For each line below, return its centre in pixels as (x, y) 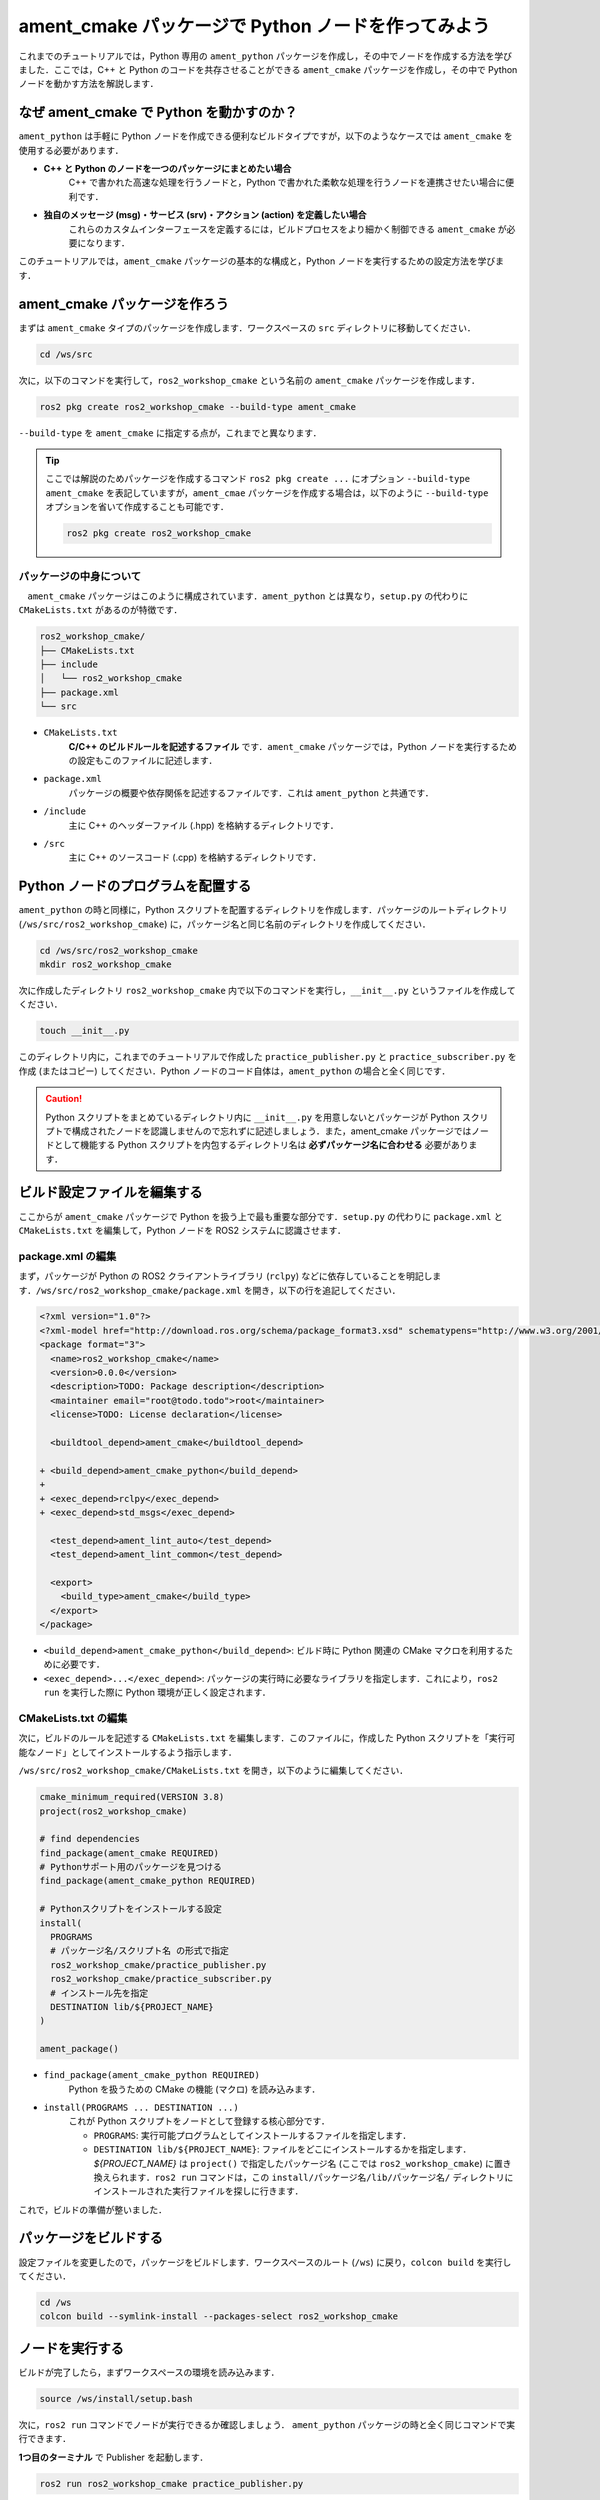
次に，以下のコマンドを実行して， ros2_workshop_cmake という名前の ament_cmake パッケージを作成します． (249, 380)
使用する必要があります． (71, 150)
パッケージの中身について (80, 576)
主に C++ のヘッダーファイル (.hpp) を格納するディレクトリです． (203, 825)
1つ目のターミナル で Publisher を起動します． (113, 2457)
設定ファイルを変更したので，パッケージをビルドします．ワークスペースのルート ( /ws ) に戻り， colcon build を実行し (265, 2262)
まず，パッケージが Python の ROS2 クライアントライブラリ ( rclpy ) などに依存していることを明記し (225, 1276)
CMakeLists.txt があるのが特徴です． (100, 610)
